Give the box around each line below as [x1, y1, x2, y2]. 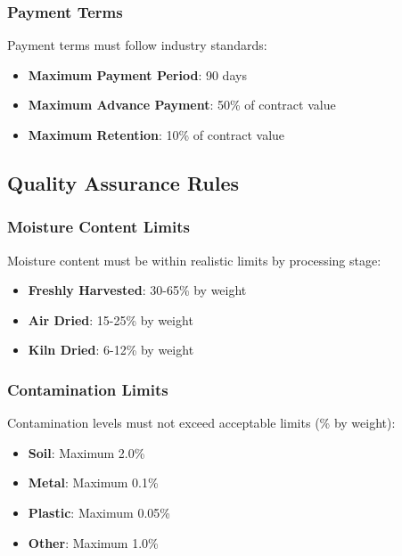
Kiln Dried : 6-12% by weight [28, 340, 194, 359]
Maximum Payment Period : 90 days [28, 65, 247, 84]
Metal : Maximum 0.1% [28, 473, 159, 492]
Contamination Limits [7, 378, 168, 400]
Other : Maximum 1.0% [28, 533, 159, 552]
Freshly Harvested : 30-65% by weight [28, 281, 247, 299]
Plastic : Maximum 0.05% [28, 503, 170, 521]
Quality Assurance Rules [7, 168, 240, 196]
